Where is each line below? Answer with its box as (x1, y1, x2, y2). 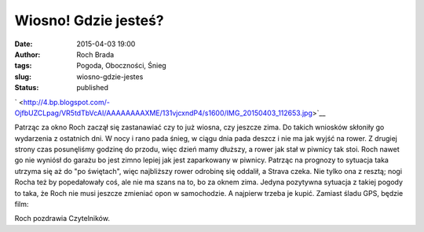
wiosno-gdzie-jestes (76, 71, 144, 82)
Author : (14, 49, 41, 59)
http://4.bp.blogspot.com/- (23, 97, 110, 107)
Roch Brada (76, 49, 115, 59)
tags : (14, 61, 32, 71)
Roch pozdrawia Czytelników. (14, 214, 110, 223)
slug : (14, 71, 31, 82)
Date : (14, 39, 33, 49)
